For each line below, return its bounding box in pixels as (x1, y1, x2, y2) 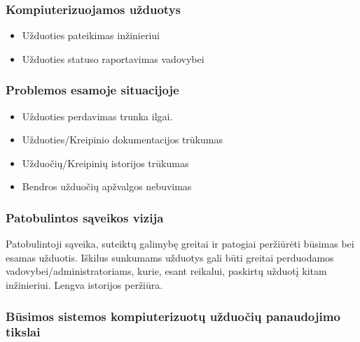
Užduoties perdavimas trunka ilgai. (22, 108, 173, 123)
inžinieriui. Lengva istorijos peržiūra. (6, 278, 163, 292)
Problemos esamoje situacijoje (6, 81, 179, 99)
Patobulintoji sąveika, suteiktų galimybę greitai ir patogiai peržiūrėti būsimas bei (6, 236, 354, 251)
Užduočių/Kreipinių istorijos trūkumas (22, 155, 189, 170)
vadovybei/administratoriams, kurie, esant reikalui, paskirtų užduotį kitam (6, 264, 327, 278)
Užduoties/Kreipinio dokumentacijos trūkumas (22, 132, 223, 147)
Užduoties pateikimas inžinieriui (22, 28, 160, 43)
